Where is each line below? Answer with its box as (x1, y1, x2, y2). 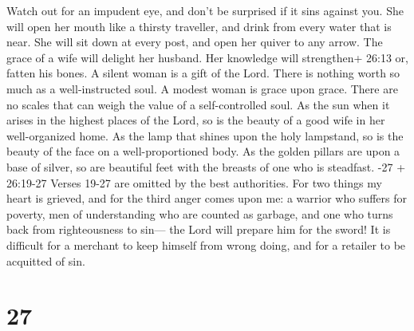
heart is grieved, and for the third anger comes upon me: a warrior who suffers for (6, 190, 407, 207)
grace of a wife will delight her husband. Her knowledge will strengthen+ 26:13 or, (6, 49, 408, 65)
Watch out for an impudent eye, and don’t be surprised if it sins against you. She (6, 2, 404, 18)
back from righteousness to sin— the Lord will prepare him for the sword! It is (6, 221, 391, 238)
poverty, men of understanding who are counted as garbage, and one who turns (6, 205, 393, 222)
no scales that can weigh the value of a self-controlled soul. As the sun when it (6, 96, 390, 112)
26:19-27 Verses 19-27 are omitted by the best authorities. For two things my (6, 174, 382, 191)
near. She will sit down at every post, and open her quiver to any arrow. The (6, 33, 383, 50)
